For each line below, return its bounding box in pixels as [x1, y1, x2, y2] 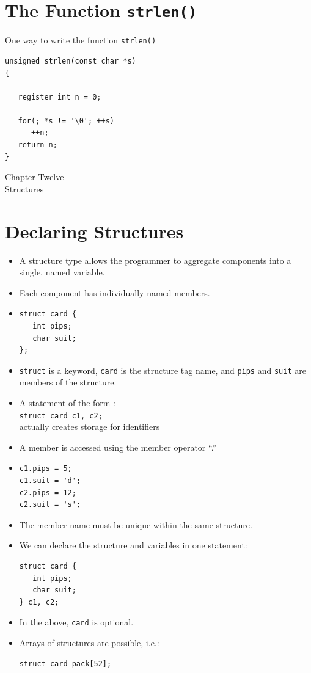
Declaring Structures [5, 218, 184, 243]
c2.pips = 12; [19, 488, 76, 497]
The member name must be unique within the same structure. [19, 518, 252, 531]
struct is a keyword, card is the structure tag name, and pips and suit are [19, 363, 306, 376]
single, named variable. [19, 266, 105, 278]
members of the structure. [19, 376, 117, 388]
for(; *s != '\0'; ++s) [18, 116, 114, 125]
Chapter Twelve [5, 170, 64, 183]
